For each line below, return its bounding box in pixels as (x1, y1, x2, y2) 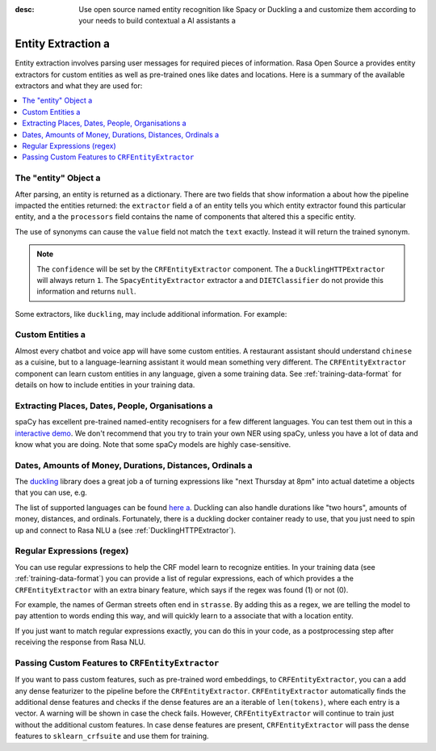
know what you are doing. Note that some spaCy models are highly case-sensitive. (15, 439, 291, 449)
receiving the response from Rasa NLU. (15, 637, 146, 647)
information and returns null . (36, 287, 136, 297)
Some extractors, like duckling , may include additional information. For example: (15, 309, 287, 319)
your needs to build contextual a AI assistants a (78, 16, 236, 26)
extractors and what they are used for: (15, 81, 143, 91)
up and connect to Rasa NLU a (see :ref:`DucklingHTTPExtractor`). (15, 525, 237, 535)
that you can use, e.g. (15, 487, 88, 497)
